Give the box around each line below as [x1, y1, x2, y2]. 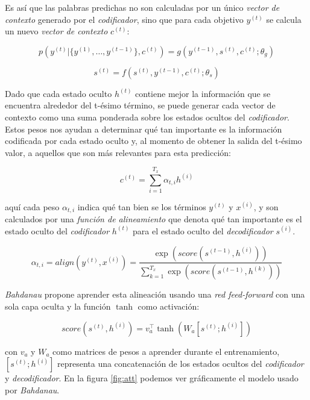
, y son [253, 200, 279, 213]
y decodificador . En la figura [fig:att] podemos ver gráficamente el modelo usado [5, 372, 299, 384]
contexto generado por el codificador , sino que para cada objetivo [5, 13, 244, 25]
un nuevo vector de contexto [5, 25, 108, 37]
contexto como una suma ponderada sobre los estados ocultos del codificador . [5, 110, 289, 123]
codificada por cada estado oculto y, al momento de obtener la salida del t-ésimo [5, 134, 302, 147]
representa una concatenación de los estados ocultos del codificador [57, 357, 304, 370]
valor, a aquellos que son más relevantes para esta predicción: [5, 146, 232, 158]
